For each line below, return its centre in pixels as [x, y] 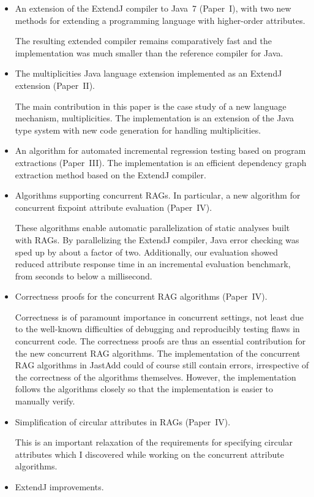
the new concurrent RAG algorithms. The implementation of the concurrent [158, 353]
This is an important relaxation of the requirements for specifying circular [154, 442]
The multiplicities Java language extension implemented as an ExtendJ [148, 73]
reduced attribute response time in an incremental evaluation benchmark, [153, 264]
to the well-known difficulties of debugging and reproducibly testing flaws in [157, 329]
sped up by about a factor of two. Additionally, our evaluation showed [147, 252]
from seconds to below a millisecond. [84, 275]
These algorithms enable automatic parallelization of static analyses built [152, 228]
